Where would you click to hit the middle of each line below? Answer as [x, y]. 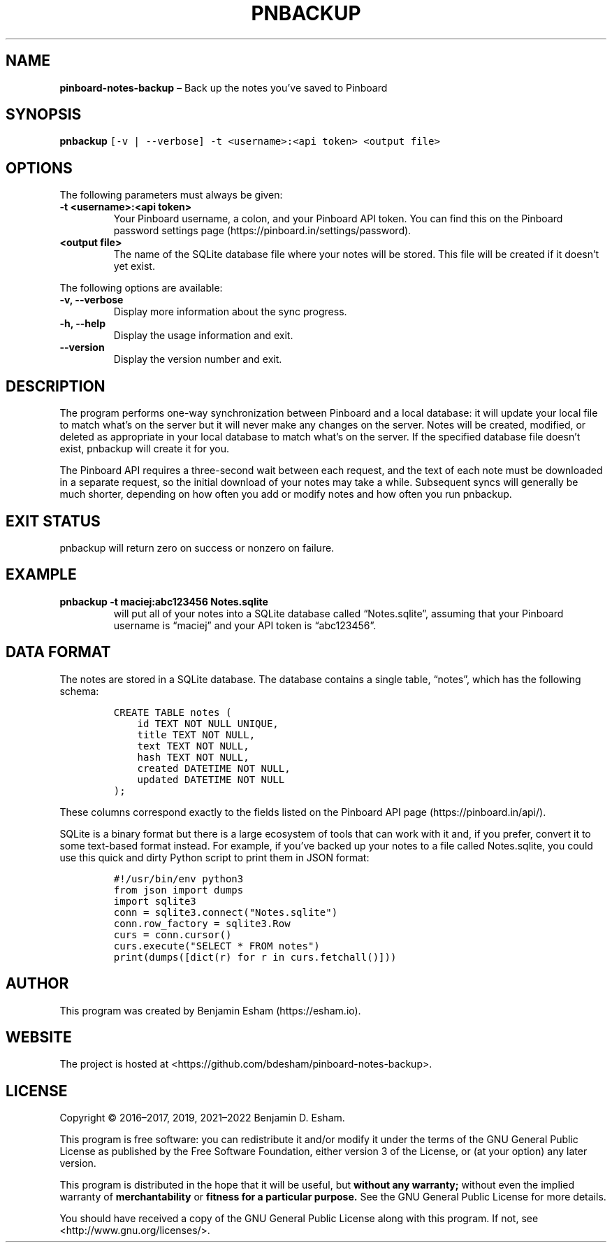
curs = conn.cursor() [173, 934]
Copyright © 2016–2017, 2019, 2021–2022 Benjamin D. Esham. [202, 1118]
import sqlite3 [155, 901]
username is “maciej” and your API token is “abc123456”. [245, 625]
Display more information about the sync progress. [230, 312]
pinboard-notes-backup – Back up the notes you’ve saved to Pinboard [224, 87]
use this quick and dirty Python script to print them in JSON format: [214, 857]
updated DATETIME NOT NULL [211, 779]
